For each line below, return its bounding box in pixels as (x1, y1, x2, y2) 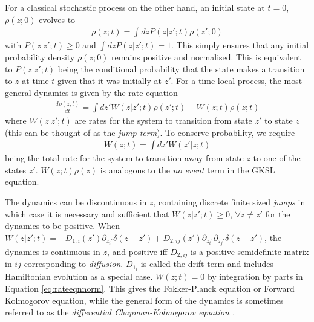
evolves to (39, 13, 76, 25)
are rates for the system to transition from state (74, 114, 252, 126)
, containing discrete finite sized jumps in (153, 195, 306, 208)
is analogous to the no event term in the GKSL (100, 163, 275, 176)
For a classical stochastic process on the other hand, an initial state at (5, 1, 265, 13)
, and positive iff (106, 245, 168, 257)
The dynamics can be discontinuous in (5, 195, 147, 208)
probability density (5, 51, 75, 63)
